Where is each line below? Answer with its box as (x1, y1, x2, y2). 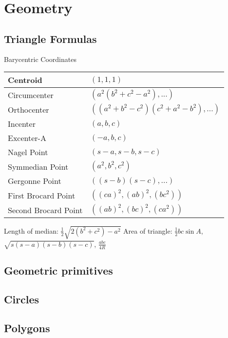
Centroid (8, 74, 42, 86)
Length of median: (4, 225, 58, 236)
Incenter (8, 118, 36, 130)
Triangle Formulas (4, 31, 97, 46)
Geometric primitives (4, 262, 113, 278)
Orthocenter (8, 103, 49, 115)
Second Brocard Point (8, 204, 83, 216)
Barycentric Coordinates (4, 54, 76, 64)
